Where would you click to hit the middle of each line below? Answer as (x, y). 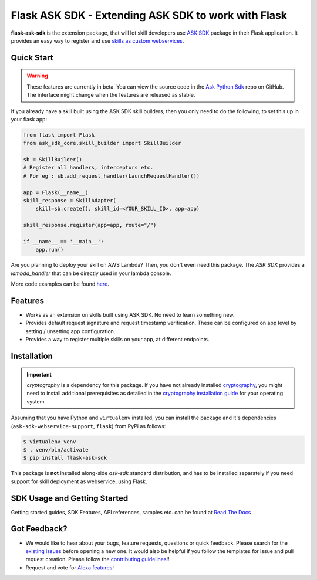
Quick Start (32, 58)
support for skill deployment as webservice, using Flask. (79, 481)
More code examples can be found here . (60, 284)
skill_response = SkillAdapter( (70, 201)
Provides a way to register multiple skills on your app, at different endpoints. (117, 340)
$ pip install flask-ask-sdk (65, 458)
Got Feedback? (39, 529)
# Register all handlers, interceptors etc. (88, 168)
